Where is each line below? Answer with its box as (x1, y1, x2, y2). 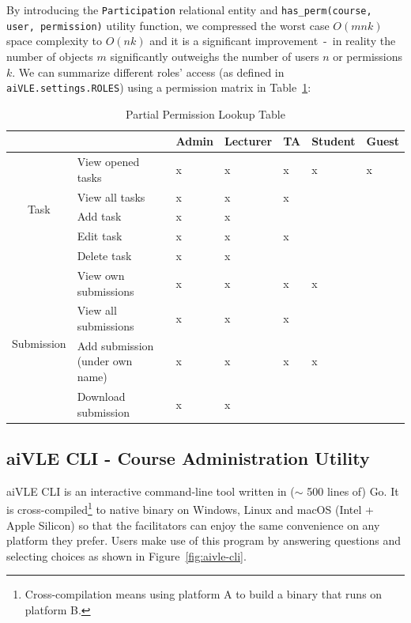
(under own (77, 353, 133, 369)
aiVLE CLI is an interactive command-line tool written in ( (6, 482, 295, 499)
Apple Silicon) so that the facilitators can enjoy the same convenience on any (6, 516, 380, 533)
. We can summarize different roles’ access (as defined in (12, 63, 285, 80)
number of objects (6, 47, 93, 64)
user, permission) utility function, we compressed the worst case (6, 17, 330, 33)
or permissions (333, 47, 403, 64)
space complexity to (6, 32, 103, 49)
